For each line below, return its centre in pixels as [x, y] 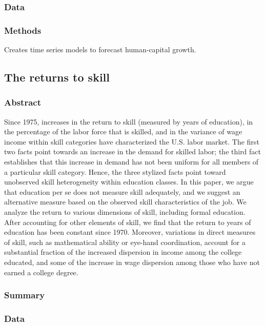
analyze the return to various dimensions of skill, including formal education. [125, 212]
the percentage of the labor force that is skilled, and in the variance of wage [123, 131]
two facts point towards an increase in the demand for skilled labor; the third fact [133, 151]
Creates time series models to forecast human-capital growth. [100, 49]
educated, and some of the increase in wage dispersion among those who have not [132, 262]
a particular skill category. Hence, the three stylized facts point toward [115, 171]
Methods [23, 30]
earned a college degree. [41, 272]
